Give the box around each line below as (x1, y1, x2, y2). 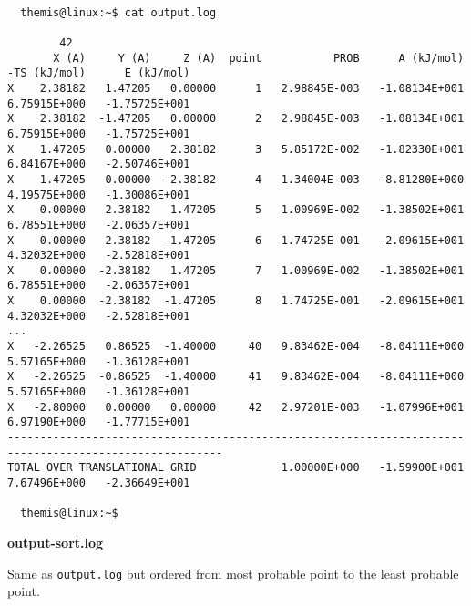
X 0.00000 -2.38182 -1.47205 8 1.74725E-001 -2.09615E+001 (7, 294, 465, 308)
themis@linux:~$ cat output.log (20, 5, 217, 19)
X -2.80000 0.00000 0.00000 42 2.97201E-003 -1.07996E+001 (7, 400, 465, 414)
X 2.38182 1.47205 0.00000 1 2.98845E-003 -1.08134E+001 (7, 81, 465, 95)
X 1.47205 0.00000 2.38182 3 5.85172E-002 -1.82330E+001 (7, 142, 465, 156)
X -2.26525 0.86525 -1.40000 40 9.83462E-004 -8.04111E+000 (7, 340, 465, 354)
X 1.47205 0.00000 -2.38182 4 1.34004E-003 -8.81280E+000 (7, 172, 465, 186)
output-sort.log (7, 532, 104, 551)
